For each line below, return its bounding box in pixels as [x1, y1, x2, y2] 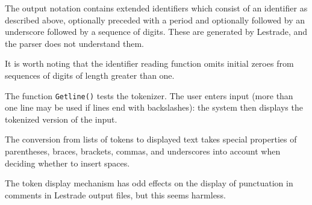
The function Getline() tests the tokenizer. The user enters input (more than [5, 89, 293, 102]
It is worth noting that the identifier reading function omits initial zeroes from [5, 57, 294, 70]
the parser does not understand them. [5, 37, 144, 49]
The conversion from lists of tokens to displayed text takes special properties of [5, 133, 297, 145]
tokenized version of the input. [5, 112, 117, 125]
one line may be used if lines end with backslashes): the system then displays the [5, 101, 303, 114]
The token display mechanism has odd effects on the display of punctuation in [5, 177, 293, 189]
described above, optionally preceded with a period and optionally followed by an [5, 13, 305, 26]
